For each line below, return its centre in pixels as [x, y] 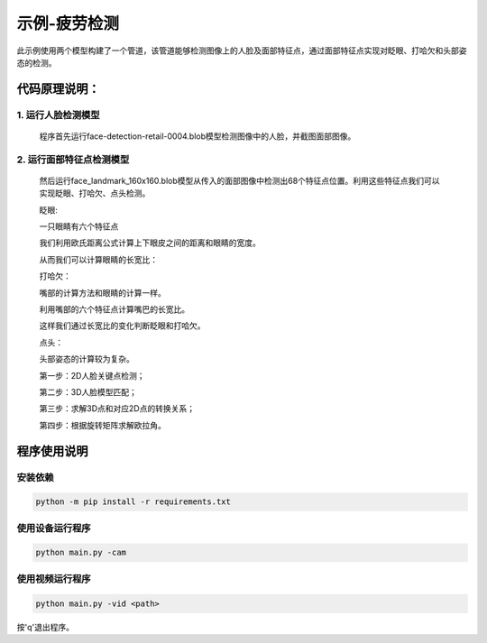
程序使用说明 [52, 451]
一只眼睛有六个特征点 [79, 226]
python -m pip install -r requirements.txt [133, 502]
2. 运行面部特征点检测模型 [73, 160]
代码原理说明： [58, 89]
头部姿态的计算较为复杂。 [87, 359]
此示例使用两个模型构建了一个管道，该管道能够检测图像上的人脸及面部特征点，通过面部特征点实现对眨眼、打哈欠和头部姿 [242, 51]
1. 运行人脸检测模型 [58, 115]
